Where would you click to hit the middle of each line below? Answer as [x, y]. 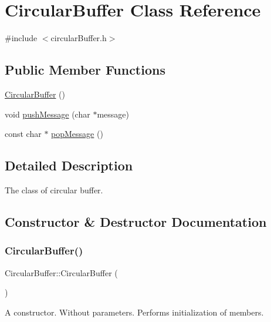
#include [21, 38]
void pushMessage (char [48, 114]
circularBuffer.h [79, 38]
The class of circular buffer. [54, 189]
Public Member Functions [85, 70]
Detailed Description [69, 165]
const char [23, 134]
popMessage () [77, 134]
